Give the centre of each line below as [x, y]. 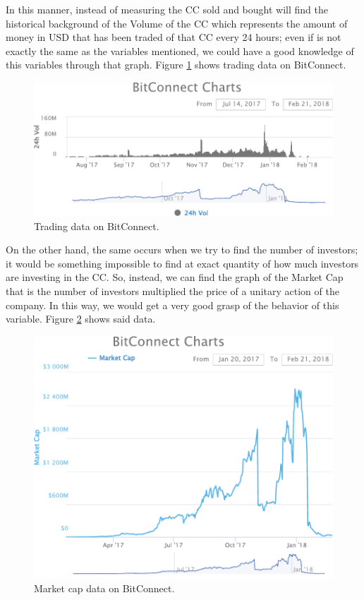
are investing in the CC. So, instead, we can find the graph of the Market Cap [175, 277]
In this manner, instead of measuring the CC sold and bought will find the [167, 9]
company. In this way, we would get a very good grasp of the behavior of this [172, 305]
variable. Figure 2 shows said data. [81, 319]
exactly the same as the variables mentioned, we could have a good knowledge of [180, 50]
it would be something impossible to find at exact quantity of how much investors [182, 263]
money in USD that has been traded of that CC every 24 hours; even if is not [174, 37]
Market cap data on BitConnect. [104, 588]
